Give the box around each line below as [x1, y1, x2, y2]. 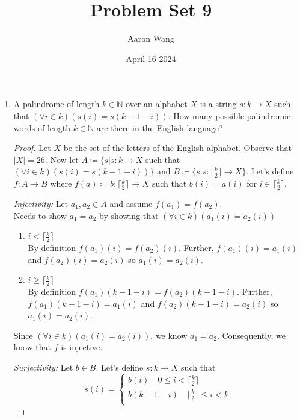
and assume [109, 197, 153, 209]
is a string [200, 97, 237, 110]
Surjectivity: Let [13, 360, 73, 373]
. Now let [44, 153, 79, 165]
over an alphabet [126, 97, 188, 110]
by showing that [99, 209, 159, 221]
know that [13, 341, 52, 353]
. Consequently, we [216, 329, 286, 341]
